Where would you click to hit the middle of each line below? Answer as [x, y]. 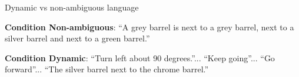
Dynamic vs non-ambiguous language [72, 7]
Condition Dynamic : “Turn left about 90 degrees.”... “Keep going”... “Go [140, 57]
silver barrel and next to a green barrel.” [77, 38]
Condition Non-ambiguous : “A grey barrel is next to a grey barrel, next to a [149, 27]
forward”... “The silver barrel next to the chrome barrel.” [107, 69]
